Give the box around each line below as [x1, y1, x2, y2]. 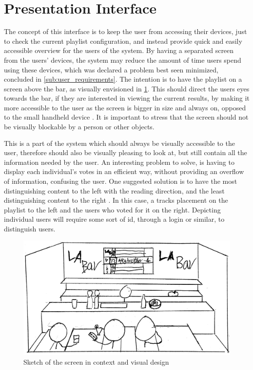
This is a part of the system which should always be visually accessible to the [4, 138, 235, 148]
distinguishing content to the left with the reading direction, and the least [4, 185, 225, 195]
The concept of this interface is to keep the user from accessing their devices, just [4, 26, 247, 36]
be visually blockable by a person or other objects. [4, 122, 155, 132]
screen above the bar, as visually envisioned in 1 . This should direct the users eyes [4, 83, 250, 93]
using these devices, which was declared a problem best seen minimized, [4, 64, 218, 74]
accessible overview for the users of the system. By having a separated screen [4, 45, 234, 55]
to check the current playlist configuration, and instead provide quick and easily [4, 35, 242, 46]
